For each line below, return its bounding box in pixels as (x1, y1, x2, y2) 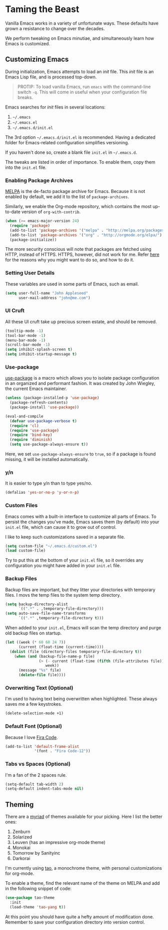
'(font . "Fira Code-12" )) (34, 749, 91, 754)
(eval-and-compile (5, 414, 43, 419)
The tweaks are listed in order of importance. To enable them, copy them (5, 159, 156, 165)
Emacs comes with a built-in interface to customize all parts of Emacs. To (5, 513, 156, 519)
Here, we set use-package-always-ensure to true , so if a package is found (5, 451, 156, 457)
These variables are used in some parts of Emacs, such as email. (5, 281, 139, 287)
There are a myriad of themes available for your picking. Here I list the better (5, 813, 162, 820)
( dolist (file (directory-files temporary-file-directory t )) (9, 649, 142, 654)
